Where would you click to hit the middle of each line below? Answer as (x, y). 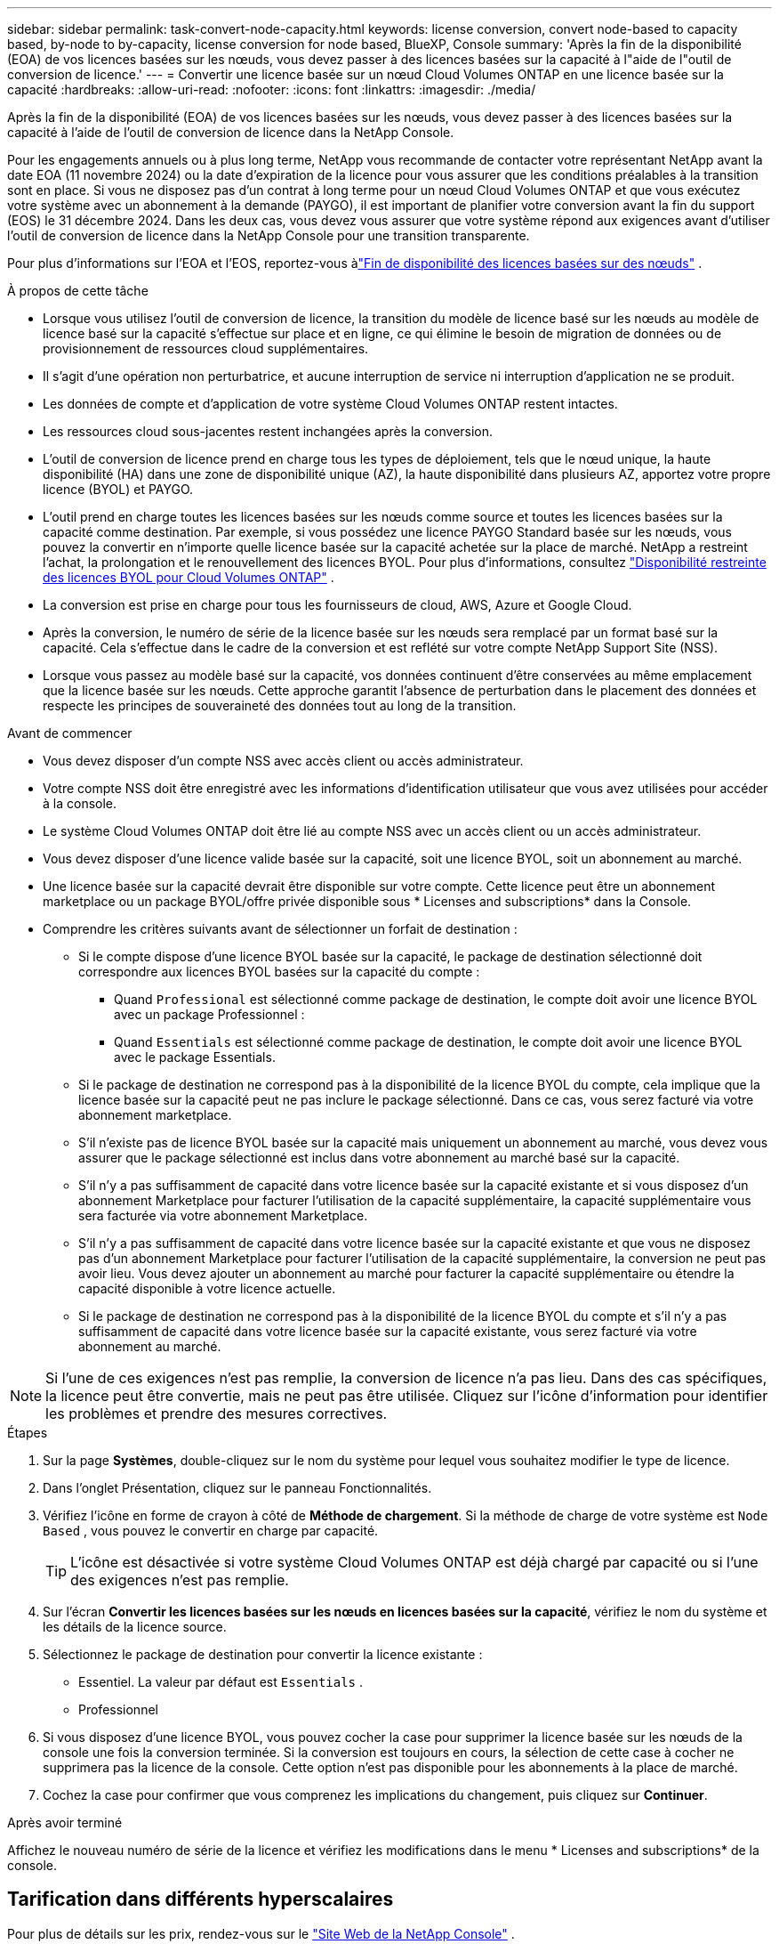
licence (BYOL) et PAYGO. (118, 489)
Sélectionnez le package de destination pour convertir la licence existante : (263, 1654)
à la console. (80, 803)
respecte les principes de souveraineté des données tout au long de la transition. (280, 705)
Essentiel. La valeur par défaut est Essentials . (221, 1682)
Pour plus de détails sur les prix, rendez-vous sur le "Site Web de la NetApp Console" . (261, 1933)
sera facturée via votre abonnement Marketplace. (223, 1215)
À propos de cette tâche (78, 291)
